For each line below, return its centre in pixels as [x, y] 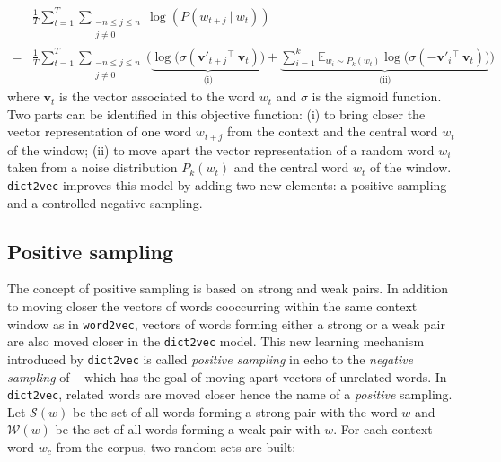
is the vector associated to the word [157, 96]
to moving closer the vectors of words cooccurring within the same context [212, 306]
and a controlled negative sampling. [105, 202]
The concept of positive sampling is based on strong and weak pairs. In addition [228, 288]
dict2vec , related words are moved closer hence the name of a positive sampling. [230, 394]
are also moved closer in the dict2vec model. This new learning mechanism [216, 341]
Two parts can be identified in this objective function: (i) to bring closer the [216, 113]
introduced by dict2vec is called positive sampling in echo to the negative [211, 358]
